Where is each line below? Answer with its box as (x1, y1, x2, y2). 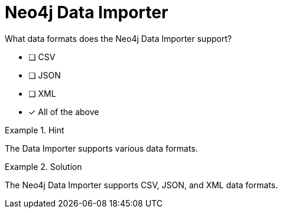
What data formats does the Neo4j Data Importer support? (5, 33, 232, 44)
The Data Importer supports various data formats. (5, 143, 198, 153)
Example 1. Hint (5, 124, 64, 135)
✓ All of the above (28, 106, 99, 117)
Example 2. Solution (5, 161, 82, 172)
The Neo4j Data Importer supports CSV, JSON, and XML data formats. (5, 179, 278, 190)
